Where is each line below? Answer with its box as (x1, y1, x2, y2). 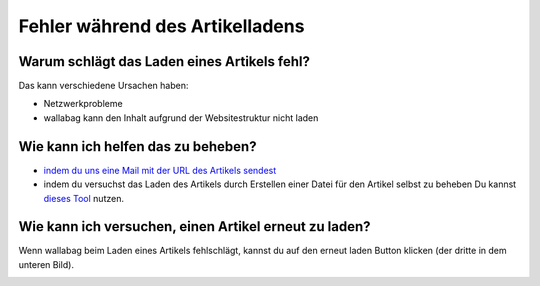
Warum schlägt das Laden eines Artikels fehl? (18, 53, 310, 70)
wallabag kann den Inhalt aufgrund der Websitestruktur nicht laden (43, 111, 319, 124)
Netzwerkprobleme (43, 98, 124, 110)
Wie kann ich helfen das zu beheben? (18, 138, 257, 155)
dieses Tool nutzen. (43, 192, 125, 204)
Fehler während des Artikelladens (18, 15, 305, 37)
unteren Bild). (18, 258, 75, 270)
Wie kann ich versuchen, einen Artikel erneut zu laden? (18, 218, 371, 235)
